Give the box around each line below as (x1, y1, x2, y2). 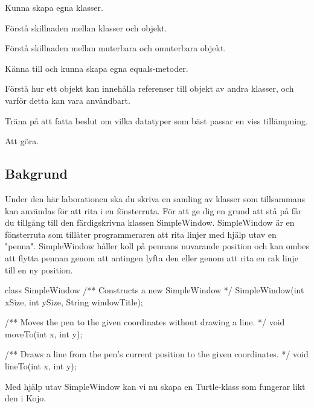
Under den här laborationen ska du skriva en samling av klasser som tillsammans (5, 192, 306, 205)
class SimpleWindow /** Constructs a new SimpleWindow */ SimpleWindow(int (5, 284, 304, 296)
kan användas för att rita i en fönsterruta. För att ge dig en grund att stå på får (5, 204, 302, 217)
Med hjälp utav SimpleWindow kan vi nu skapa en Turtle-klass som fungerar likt (5, 380, 306, 392)
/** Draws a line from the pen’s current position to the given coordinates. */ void (5, 348, 309, 360)
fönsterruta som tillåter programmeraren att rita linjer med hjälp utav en (5, 228, 277, 240)
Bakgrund (5, 164, 68, 183)
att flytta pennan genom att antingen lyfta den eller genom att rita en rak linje (5, 251, 298, 264)
